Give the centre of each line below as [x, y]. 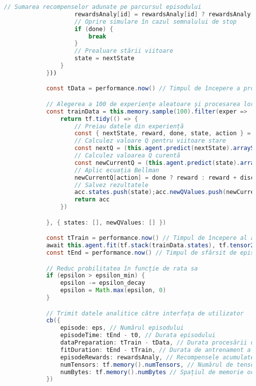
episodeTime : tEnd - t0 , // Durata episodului [138, 335]
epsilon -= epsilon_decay [103, 283]
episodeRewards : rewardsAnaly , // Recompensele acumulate [157, 357]
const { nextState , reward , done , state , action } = [163, 134]
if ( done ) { [94, 29]
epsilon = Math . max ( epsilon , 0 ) [113, 290]
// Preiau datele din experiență [129, 126]
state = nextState [104, 58]
